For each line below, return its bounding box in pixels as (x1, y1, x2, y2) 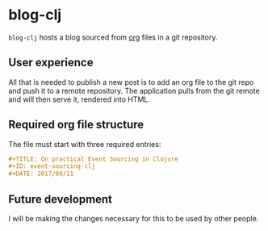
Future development (8, 192, 113, 206)
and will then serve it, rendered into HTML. (8, 94, 151, 104)
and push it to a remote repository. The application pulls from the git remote (8, 86, 260, 95)
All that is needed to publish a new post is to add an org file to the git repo (8, 77, 254, 86)
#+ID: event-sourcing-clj (8, 162, 95, 170)
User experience (8, 56, 94, 69)
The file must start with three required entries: (8, 139, 161, 149)
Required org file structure (8, 118, 144, 132)
